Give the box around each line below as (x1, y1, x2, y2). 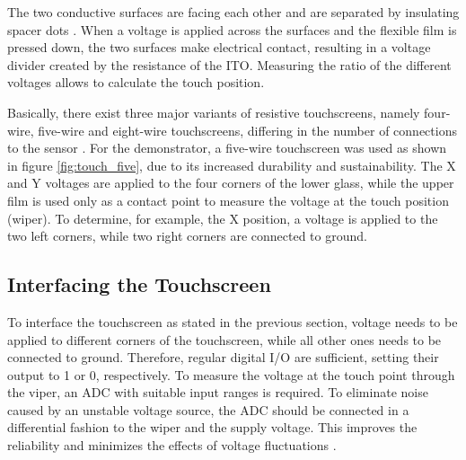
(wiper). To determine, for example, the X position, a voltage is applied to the (7, 208, 438, 227)
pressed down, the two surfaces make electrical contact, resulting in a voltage (7, 38, 431, 57)
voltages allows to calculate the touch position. (7, 73, 265, 92)
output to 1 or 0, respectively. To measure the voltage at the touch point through (7, 365, 455, 384)
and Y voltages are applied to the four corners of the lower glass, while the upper (7, 173, 454, 192)
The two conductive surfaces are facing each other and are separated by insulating (7, 3, 460, 21)
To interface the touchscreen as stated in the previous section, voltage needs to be (7, 312, 458, 331)
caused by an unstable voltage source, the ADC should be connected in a (7, 400, 409, 419)
